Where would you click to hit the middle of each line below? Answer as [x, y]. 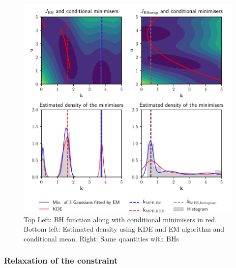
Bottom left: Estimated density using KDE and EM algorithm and [124, 229]
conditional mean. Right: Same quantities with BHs [101, 238]
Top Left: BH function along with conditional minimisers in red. [120, 219]
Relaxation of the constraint [61, 260]
